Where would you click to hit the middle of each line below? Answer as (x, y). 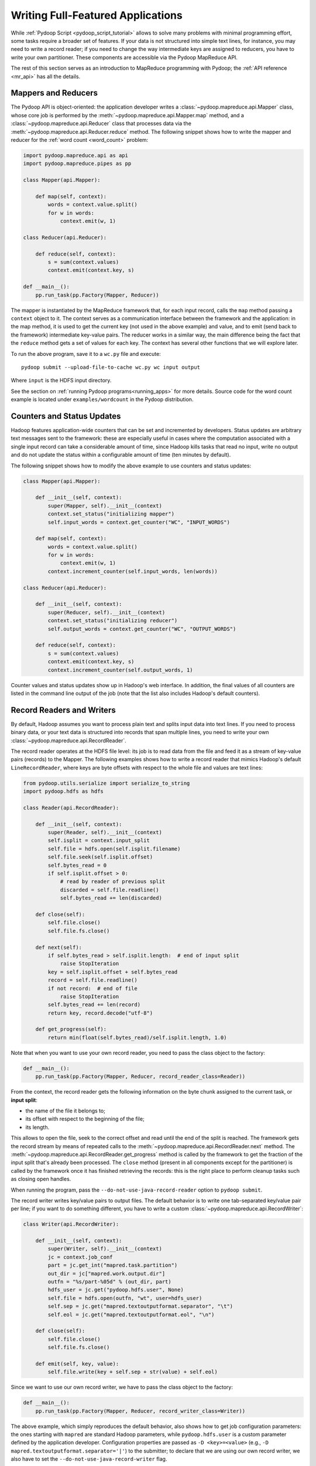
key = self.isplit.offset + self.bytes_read (113, 972)
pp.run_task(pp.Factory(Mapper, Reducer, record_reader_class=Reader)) (140, 1077)
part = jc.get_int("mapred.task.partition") (113, 1265)
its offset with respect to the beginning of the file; (85, 1119)
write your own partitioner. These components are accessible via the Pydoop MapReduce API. (124, 57)
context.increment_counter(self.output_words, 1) (120, 670)
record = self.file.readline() (92, 980)
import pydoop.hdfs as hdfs (63, 791)
